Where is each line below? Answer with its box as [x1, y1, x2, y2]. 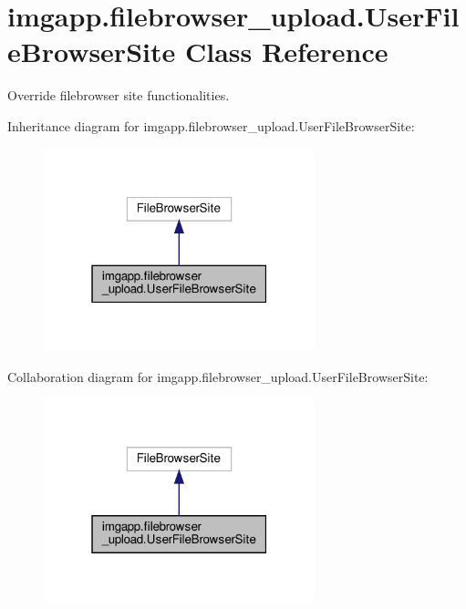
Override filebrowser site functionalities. [7, 86, 230, 105]
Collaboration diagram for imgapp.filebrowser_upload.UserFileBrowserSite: [7, 366, 429, 386]
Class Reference [184, 33, 388, 70]
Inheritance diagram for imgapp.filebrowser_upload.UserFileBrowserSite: [7, 116, 415, 135]
